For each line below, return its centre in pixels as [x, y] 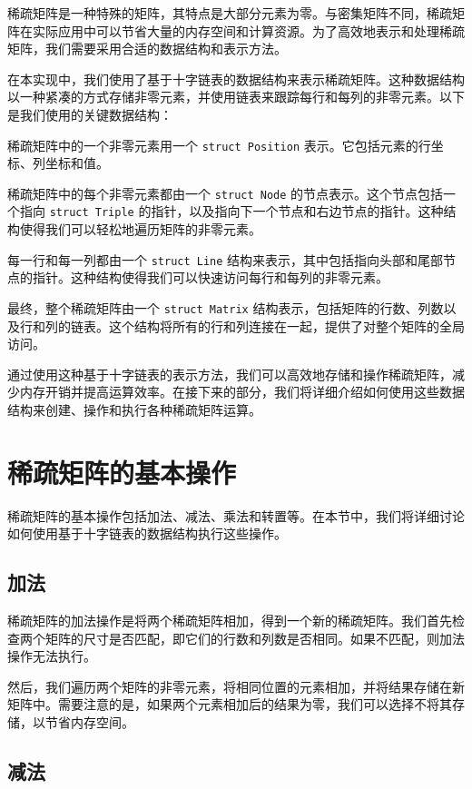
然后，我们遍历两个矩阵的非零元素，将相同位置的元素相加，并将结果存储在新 [236, 686]
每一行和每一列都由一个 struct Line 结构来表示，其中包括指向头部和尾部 [226, 259]
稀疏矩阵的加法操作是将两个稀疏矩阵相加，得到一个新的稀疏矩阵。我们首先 [230, 621]
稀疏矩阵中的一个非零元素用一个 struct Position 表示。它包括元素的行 [219, 145]
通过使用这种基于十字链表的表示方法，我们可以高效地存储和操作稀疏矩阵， [230, 374]
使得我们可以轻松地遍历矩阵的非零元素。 [140, 229]
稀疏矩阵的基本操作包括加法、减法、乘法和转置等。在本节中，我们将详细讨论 [236, 515]
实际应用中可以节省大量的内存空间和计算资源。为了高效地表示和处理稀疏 [248, 30]
